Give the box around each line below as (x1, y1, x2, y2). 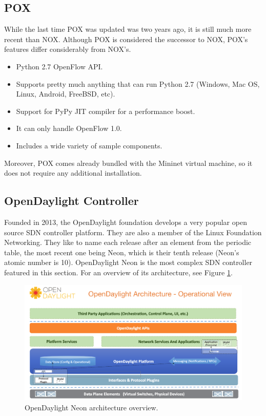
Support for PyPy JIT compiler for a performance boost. (16, 105, 195, 116)
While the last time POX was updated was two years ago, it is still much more (4, 24, 252, 34)
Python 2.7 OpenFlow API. (16, 61, 103, 71)
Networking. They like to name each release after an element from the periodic (4, 237, 252, 248)
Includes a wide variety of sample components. (16, 140, 162, 150)
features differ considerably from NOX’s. (4, 44, 131, 54)
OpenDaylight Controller (4, 193, 139, 209)
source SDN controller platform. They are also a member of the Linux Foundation (4, 226, 262, 237)
